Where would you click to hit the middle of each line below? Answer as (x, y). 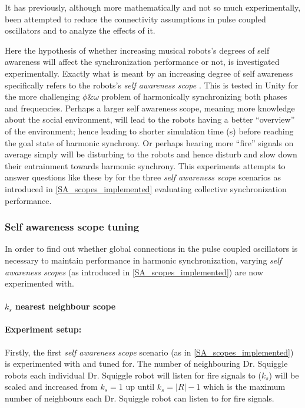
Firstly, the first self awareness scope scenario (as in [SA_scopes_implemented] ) (149, 352)
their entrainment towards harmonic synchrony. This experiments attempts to (145, 165)
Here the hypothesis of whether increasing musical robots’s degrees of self (137, 50)
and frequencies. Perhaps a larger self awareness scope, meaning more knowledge (150, 108)
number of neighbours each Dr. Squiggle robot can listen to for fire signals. (140, 398)
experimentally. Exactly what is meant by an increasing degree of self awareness (149, 73)
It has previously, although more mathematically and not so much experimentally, (153, 7)
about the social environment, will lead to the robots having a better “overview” (150, 119)
